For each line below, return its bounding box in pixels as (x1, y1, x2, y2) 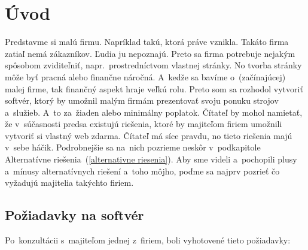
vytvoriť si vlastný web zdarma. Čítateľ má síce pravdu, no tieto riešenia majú (5, 129, 292, 141)
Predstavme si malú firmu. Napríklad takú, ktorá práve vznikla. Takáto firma (5, 35, 289, 48)
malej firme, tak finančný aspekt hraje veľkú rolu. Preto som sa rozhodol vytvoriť (5, 82, 303, 95)
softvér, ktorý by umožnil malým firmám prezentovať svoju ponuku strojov (5, 94, 279, 107)
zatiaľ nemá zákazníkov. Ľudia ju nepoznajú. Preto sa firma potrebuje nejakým (5, 47, 295, 59)
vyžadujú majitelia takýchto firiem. (5, 176, 134, 189)
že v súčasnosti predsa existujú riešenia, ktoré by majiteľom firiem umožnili (5, 118, 282, 130)
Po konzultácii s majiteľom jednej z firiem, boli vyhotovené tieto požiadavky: (5, 234, 291, 246)
